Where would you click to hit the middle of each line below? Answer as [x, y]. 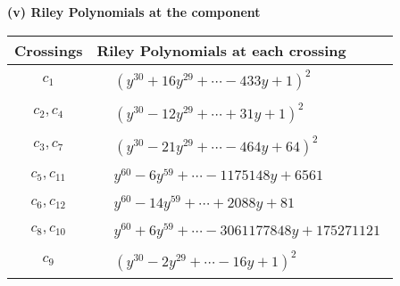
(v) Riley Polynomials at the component [134, 12]
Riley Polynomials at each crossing [221, 50]
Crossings [49, 50]
